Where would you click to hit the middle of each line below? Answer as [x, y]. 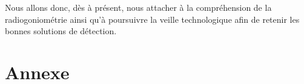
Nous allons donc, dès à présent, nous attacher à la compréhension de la [138, 7]
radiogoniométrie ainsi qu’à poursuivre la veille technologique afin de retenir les [152, 19]
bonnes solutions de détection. [61, 31]
